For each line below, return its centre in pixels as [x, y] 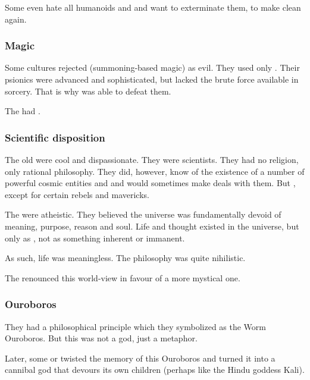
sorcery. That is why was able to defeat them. [88, 91]
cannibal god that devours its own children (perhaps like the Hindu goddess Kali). [155, 370]
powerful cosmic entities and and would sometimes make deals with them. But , [150, 183]
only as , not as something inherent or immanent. [95, 238]
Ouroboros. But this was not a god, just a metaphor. [101, 338]
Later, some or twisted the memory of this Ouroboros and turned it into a [140, 358]
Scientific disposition [55, 137]
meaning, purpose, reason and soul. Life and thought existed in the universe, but [152, 226]
